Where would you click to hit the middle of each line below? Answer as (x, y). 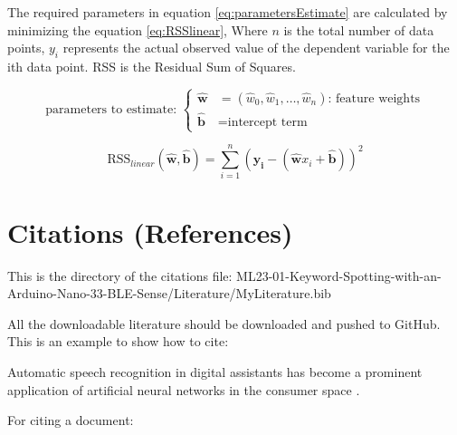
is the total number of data (359, 29)
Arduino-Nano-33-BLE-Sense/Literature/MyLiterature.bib (169, 293)
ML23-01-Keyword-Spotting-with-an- (339, 275)
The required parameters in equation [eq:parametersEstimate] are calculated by (228, 12)
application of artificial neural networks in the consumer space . (184, 389)
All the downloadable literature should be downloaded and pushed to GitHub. (224, 323)
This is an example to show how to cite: (118, 341)
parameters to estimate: (111, 109)
